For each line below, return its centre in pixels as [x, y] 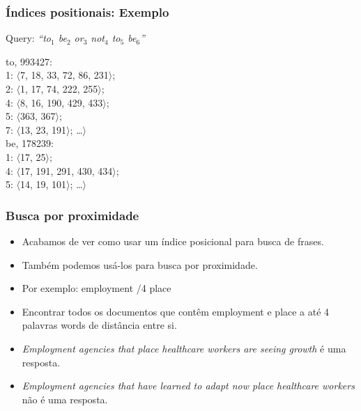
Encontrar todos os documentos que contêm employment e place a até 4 [176, 311]
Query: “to [28, 38]
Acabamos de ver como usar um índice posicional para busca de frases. [173, 241]
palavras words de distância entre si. [99, 325]
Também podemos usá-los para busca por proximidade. [140, 264]
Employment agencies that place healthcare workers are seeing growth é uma [184, 348]
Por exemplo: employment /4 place [97, 288]
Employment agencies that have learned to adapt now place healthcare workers [188, 386]
